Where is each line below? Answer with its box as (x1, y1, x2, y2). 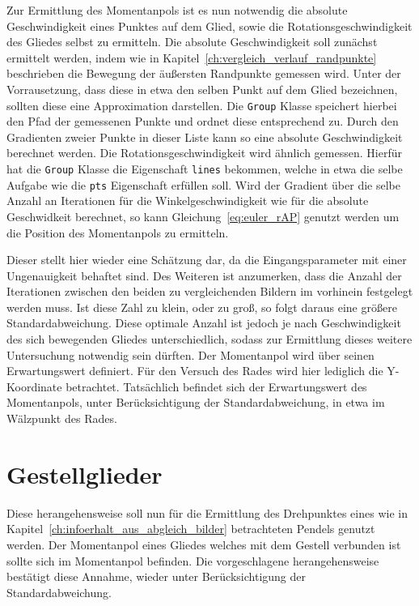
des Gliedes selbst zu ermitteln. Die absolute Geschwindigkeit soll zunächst (6, 33, 378, 50)
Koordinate (6, 378, 62, 395)
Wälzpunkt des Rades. (6, 410, 117, 427)
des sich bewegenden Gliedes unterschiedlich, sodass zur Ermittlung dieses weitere (6, 331, 413, 348)
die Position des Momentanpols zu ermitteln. (6, 224, 229, 241)
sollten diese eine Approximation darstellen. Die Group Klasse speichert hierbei (6, 96, 397, 113)
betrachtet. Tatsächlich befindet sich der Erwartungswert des (66, 378, 367, 395)
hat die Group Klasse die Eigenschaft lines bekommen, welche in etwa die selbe (6, 160, 403, 177)
